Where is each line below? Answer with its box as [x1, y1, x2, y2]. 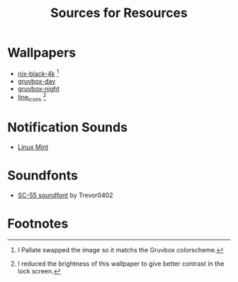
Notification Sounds [7, 119, 128, 136]
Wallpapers [7, 45, 76, 61]
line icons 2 [17, 92, 47, 103]
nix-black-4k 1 [17, 68, 59, 78]
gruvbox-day [17, 76, 56, 86]
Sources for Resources [50, 5, 188, 21]
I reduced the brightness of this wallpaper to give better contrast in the [17, 259, 225, 268]
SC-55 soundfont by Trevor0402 [17, 191, 113, 199]
